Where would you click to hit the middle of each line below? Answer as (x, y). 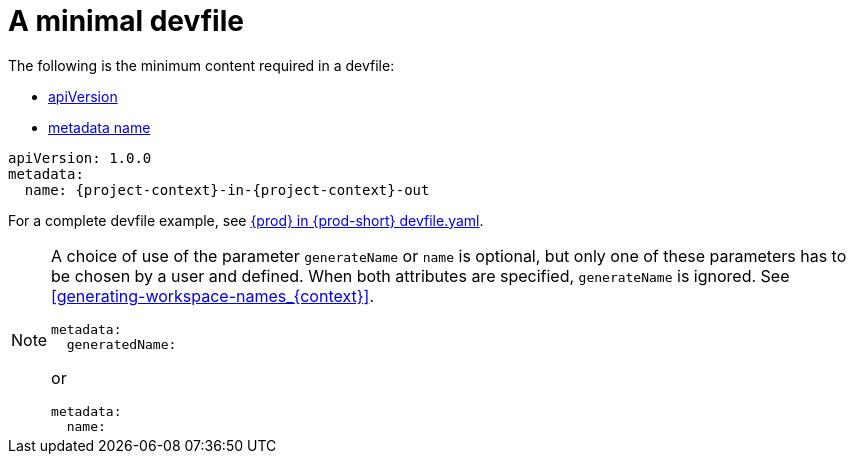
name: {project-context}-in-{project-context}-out (227, 189)
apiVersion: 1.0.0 (80, 157)
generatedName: (121, 344)
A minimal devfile (126, 21)
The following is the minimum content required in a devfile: (201, 65)
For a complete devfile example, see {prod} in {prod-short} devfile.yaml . (246, 220)
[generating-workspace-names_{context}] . (212, 295)
